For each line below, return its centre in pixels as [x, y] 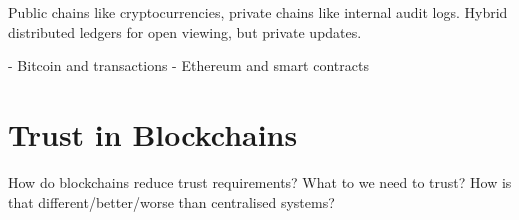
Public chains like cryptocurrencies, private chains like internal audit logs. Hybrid [258, 12]
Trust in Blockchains [153, 133]
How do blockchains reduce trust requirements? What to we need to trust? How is [260, 181]
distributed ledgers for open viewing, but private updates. [185, 31]
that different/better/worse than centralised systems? [171, 201]
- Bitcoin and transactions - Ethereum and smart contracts [188, 65]
